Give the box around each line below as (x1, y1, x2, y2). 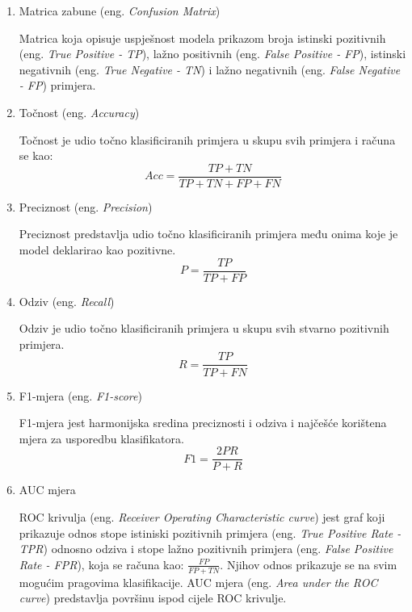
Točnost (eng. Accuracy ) (19, 103, 140, 120)
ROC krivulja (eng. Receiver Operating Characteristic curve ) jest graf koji (19, 508, 385, 525)
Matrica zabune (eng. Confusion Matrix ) (19, 2, 221, 19)
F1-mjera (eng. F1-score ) (19, 387, 142, 404)
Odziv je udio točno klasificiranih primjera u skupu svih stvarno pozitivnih (19, 320, 389, 337)
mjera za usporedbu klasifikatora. (19, 430, 184, 446)
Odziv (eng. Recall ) (19, 292, 115, 309)
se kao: (19, 147, 53, 164)
